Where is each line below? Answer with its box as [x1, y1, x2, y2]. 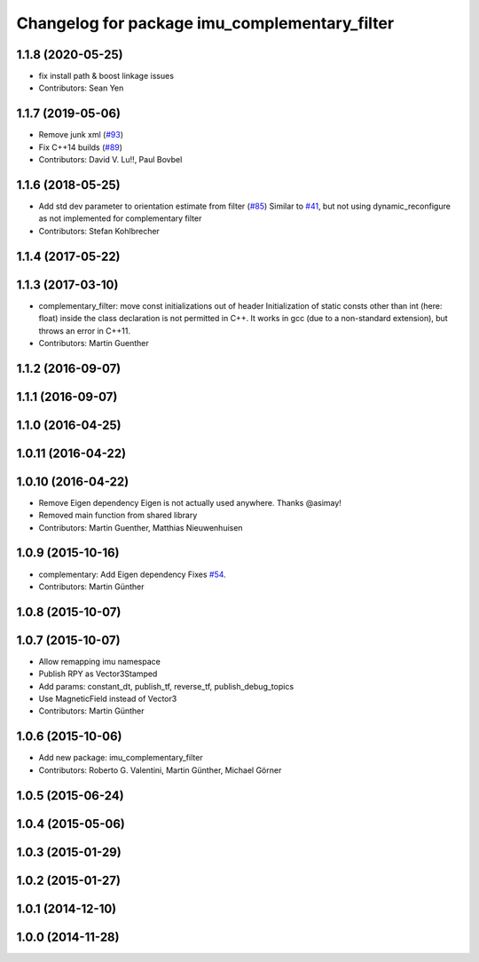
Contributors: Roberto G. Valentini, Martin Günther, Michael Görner [38, 764, 282, 776]
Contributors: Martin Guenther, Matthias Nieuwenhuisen [38, 522, 243, 532]
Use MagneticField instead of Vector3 [38, 693, 177, 705]
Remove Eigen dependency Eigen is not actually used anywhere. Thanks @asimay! [38, 497, 342, 508]
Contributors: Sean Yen [38, 83, 124, 93]
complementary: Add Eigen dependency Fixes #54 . [38, 569, 226, 580]
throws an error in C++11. [38, 325, 130, 336]
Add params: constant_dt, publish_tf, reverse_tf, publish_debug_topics [38, 681, 294, 691]
